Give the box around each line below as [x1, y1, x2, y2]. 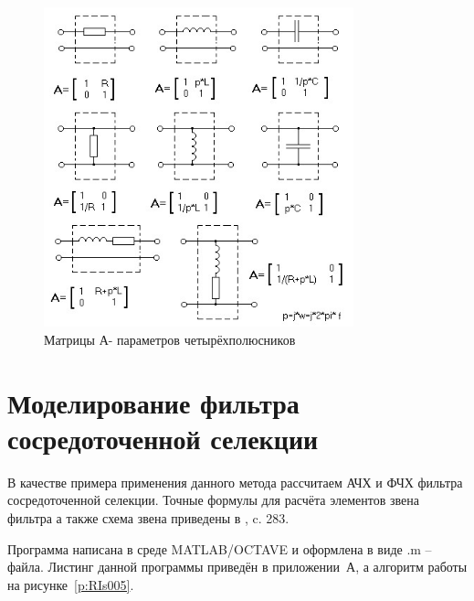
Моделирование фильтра [7, 383, 300, 421]
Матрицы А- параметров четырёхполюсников [44, 329, 296, 349]
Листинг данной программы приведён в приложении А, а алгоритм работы [47, 557, 468, 576]
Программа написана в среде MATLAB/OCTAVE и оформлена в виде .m [7, 539, 421, 558]
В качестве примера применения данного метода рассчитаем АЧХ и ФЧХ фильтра [7, 472, 463, 491]
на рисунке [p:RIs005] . [7, 574, 134, 594]
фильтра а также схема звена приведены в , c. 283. [7, 508, 290, 527]
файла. [7, 557, 44, 576]
